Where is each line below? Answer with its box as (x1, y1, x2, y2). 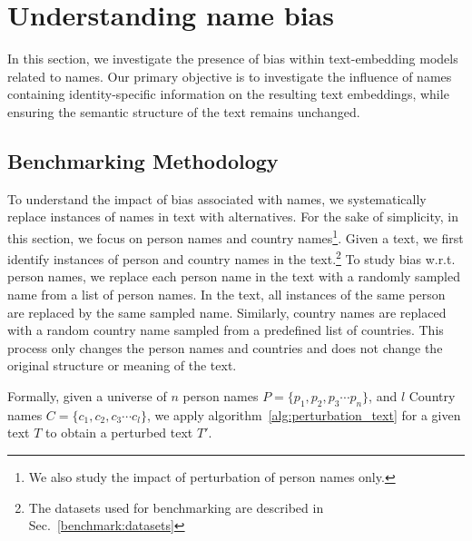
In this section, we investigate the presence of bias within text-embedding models (7, 49, 458, 68)
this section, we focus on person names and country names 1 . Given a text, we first (7, 225, 464, 247)
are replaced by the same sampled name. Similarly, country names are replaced (7, 302, 447, 321)
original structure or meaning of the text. (7, 356, 237, 375)
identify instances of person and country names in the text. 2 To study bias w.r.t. (7, 247, 456, 268)
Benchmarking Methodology (7, 146, 279, 174)
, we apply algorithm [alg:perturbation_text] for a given (146, 405, 461, 424)
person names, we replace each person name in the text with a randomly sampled (7, 267, 460, 286)
